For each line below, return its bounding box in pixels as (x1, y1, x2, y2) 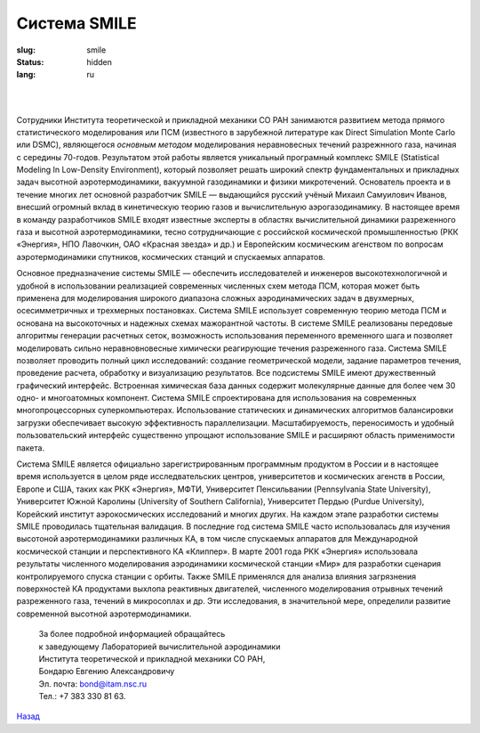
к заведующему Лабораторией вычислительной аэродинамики (38, 641, 281, 652)
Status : (16, 56, 44, 67)
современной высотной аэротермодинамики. (16, 608, 192, 619)
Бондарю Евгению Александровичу (38, 666, 175, 677)
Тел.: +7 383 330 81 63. (38, 691, 126, 702)
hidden (86, 56, 113, 67)
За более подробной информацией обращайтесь (38, 629, 226, 639)
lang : (16, 69, 36, 80)
